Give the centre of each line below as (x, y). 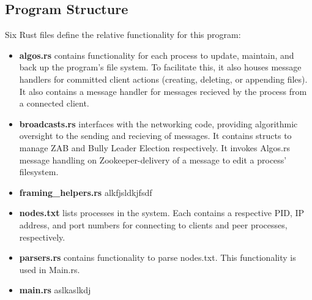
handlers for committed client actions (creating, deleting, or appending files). (163, 79)
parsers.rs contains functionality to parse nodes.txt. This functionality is (158, 257)
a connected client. (54, 103)
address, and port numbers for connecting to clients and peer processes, (153, 224)
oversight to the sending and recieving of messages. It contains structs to (155, 136)
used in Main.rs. (50, 269)
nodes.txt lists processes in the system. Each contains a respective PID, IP (162, 213)
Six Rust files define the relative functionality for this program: (123, 35)
